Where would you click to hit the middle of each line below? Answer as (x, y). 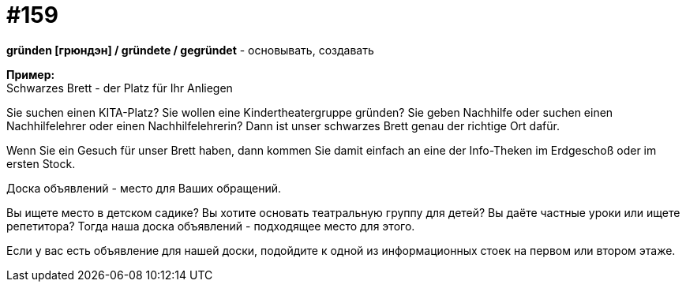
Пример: (31, 74)
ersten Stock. (41, 163)
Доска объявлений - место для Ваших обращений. (144, 188)
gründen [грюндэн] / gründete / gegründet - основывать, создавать (190, 50)
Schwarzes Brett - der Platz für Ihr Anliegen (120, 88)
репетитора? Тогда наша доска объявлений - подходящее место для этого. (211, 226)
